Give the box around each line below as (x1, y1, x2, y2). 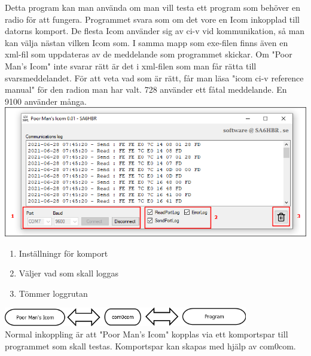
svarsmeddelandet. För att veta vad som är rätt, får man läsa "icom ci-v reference (5, 71, 304, 84)
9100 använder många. (5, 95, 87, 107)
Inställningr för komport (19, 247, 108, 259)
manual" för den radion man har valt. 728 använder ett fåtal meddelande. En (5, 83, 287, 96)
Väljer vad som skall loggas (19, 267, 119, 279)
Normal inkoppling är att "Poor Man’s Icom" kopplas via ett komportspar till (5, 328, 288, 340)
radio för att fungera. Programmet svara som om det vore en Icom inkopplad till (5, 13, 300, 25)
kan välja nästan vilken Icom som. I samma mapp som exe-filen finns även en (5, 36, 288, 48)
